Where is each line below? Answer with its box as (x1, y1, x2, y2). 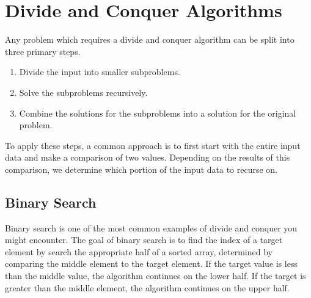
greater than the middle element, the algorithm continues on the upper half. (5, 281, 290, 294)
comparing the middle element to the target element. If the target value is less (5, 257, 298, 270)
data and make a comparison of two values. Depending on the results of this (5, 151, 290, 164)
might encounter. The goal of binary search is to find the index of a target (5, 233, 283, 246)
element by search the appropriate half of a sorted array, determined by (5, 245, 273, 258)
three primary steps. (5, 45, 81, 57)
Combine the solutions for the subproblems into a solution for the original (19, 106, 296, 119)
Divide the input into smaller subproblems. (19, 65, 180, 78)
